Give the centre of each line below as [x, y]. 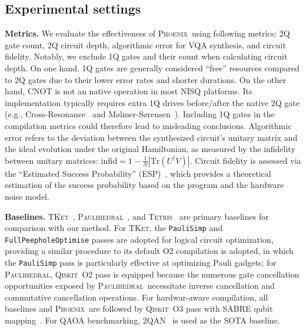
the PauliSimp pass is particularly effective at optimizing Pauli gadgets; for [141, 263]
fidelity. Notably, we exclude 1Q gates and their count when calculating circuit [146, 56]
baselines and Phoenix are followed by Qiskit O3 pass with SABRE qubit [139, 308]
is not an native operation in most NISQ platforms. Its [154, 91]
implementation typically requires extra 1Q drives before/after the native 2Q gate [152, 102]
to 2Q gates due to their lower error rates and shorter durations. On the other [146, 79]
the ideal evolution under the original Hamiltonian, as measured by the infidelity [150, 149]
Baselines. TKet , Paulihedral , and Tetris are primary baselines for [137, 216]
